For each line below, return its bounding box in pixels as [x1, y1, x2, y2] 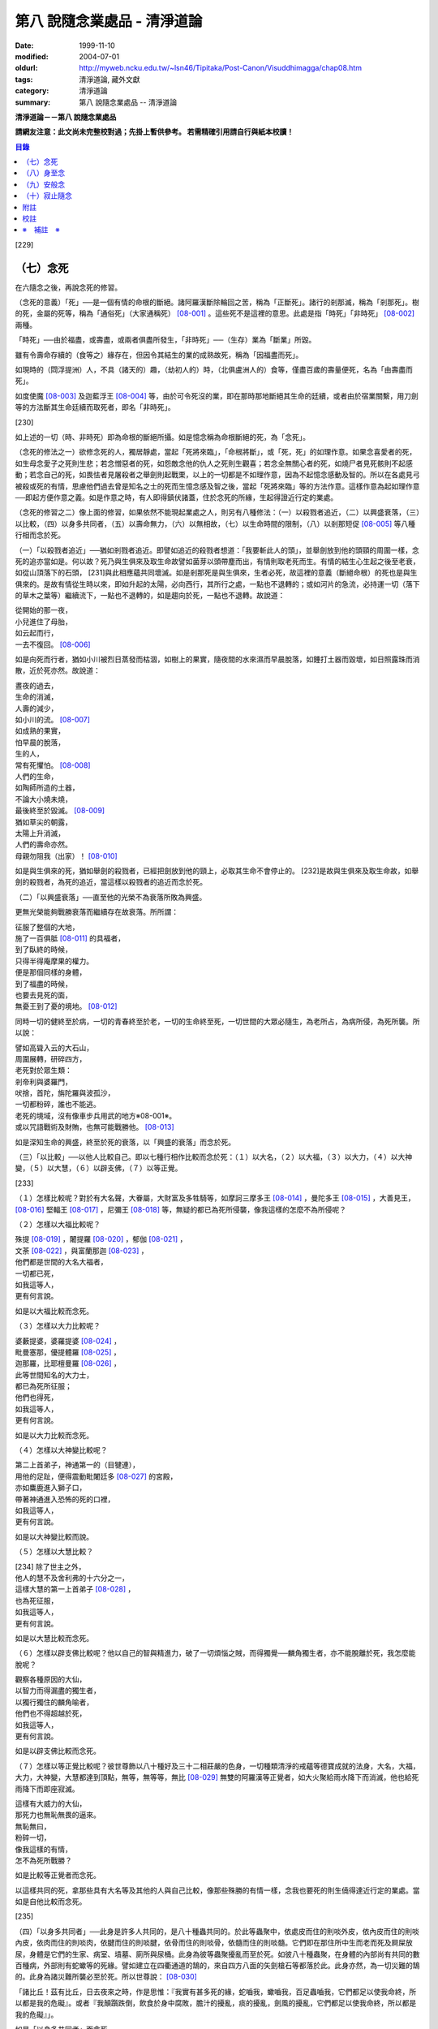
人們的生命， [15, 771, 58, 781]
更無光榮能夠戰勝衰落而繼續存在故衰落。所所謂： [15, 907, 178, 917]
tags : [15, 74, 33, 84]
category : [15, 86, 49, 96]
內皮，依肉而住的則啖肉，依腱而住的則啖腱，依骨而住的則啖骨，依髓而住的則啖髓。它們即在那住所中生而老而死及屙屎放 [15, 1938, 413, 1948]
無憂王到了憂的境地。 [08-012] [15, 1002, 118, 1011]
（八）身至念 [22, 168, 65, 178]
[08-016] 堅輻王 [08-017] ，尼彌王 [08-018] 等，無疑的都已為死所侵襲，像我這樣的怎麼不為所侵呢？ [15, 1204, 346, 1214]
